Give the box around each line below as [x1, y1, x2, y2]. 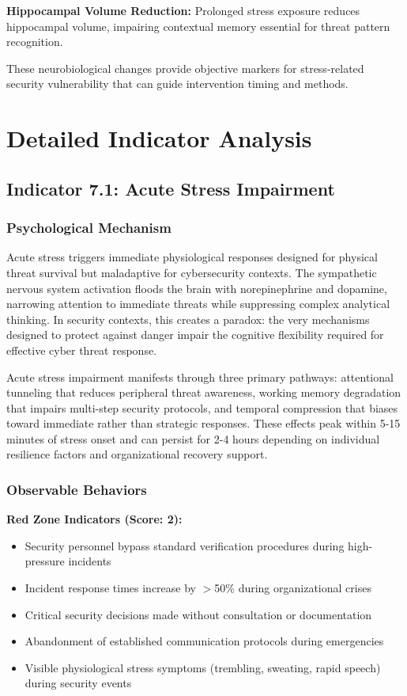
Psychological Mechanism [6, 218, 171, 238]
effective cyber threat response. [6, 341, 157, 358]
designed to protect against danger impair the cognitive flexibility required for [6, 326, 384, 343]
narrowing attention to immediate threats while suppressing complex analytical [6, 295, 390, 312]
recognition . [6, 33, 63, 50]
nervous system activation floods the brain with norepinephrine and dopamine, [6, 280, 387, 296]
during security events [24, 675, 132, 691]
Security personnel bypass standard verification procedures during [24, 537, 345, 553]
